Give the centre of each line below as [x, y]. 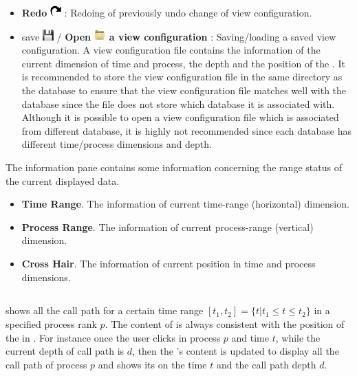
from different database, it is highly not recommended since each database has [186, 130]
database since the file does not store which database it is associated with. [178, 103]
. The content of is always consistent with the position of [225, 324]
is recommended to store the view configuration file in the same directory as [182, 77]
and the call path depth [266, 364]
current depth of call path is [65, 351]
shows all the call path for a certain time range [105, 310]
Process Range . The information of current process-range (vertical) [167, 226]
